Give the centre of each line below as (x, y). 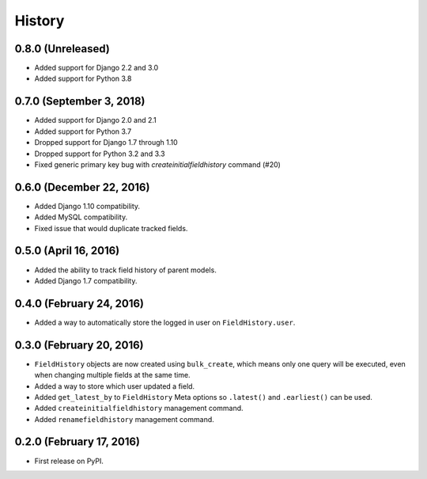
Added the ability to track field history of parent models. (125, 270)
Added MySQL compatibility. (81, 217)
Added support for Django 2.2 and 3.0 (96, 68)
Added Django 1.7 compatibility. (86, 280)
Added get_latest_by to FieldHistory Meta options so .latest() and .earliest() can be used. (204, 397)
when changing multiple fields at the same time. (112, 375)
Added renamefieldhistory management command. (125, 419)
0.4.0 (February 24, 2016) (79, 304)
